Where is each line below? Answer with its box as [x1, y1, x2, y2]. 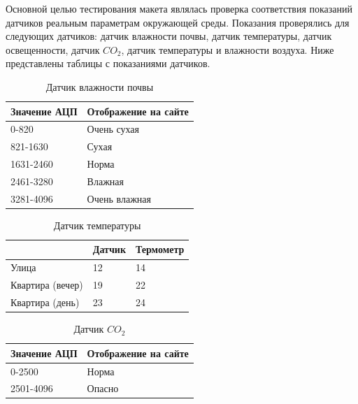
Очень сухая [87, 122, 140, 136]
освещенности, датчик [6, 42, 100, 57]
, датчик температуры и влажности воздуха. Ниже [121, 42, 334, 57]
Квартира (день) [10, 295, 80, 309]
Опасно [87, 381, 119, 396]
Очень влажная [87, 191, 151, 205]
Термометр [136, 242, 185, 257]
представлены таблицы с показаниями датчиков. [6, 56, 210, 71]
